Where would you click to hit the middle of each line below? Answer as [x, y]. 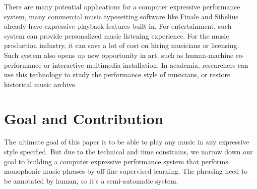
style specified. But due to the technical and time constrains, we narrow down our [128, 152]
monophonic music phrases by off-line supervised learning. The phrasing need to [126, 171]
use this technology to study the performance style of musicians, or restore [117, 74]
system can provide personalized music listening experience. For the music [117, 35]
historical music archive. [41, 84]
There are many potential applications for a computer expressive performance [122, 6]
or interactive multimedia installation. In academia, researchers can [146, 65]
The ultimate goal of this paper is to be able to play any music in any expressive [127, 142]
